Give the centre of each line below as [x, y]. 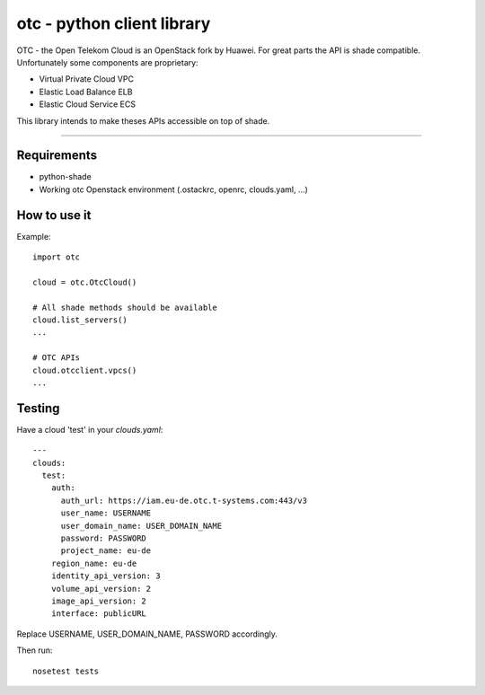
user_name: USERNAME [106, 513]
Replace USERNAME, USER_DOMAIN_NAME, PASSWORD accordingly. [147, 634]
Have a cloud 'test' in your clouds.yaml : [90, 429]
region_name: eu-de [94, 563]
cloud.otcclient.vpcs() [85, 370]
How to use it [54, 215]
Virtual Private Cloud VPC [87, 79]
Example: [34, 236]
